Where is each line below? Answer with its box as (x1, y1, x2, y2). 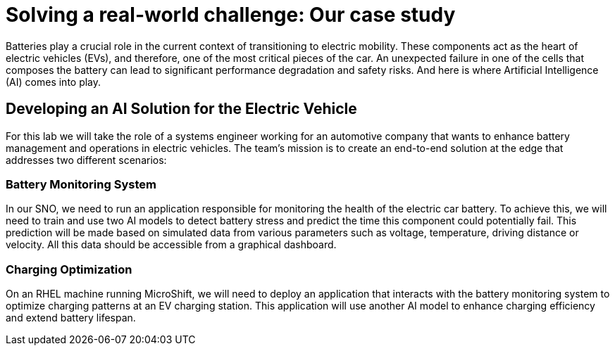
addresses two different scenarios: (6, 153, 167, 166)
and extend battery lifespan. (6, 312, 136, 324)
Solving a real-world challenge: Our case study (6, 3, 456, 27)
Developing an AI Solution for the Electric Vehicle (6, 100, 357, 118)
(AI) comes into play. (6, 75, 101, 88)
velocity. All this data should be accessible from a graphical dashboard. (6, 238, 337, 251)
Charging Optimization (6, 262, 132, 276)
